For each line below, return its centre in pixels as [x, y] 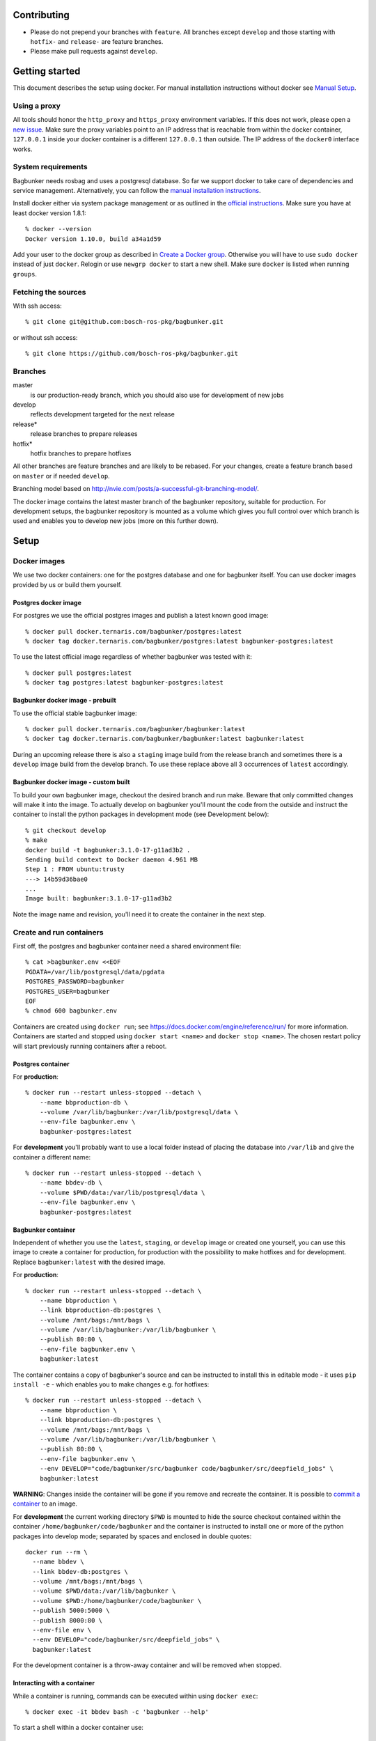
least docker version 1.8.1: [49, 213]
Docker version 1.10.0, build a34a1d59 [93, 239]
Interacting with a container [54, 1683]
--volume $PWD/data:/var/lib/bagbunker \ [104, 1591]
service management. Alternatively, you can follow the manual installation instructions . [137, 191]
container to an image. [45, 1504]
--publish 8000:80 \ [68, 1620]
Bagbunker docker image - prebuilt [64, 701]
